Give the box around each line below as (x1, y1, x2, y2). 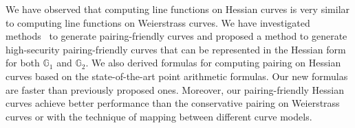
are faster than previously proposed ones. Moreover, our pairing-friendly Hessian (6, 82, 345, 97)
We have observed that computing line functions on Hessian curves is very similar (6, 2, 350, 16)
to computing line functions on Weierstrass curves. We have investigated (6, 15, 310, 29)
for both (6, 55, 40, 70)
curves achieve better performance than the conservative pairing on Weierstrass (6, 96, 340, 110)
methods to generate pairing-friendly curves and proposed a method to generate (6, 29, 347, 43)
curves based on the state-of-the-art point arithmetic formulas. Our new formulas (6, 68, 348, 83)
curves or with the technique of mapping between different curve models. (6, 109, 312, 123)
